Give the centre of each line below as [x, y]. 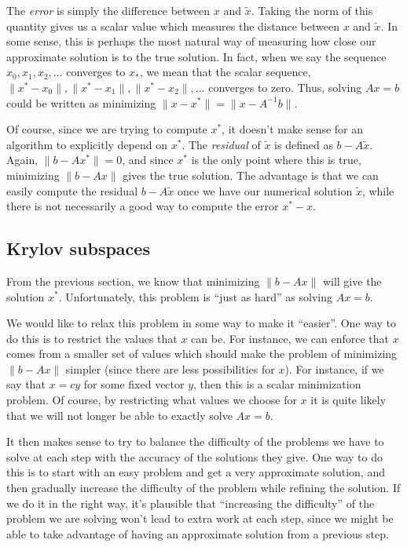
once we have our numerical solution [265, 190]
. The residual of [221, 144]
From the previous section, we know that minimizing [133, 281]
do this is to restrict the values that [92, 338]
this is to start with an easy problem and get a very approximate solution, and [196, 472]
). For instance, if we [334, 368]
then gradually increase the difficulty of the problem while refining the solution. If [203, 488]
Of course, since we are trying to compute [107, 129]
